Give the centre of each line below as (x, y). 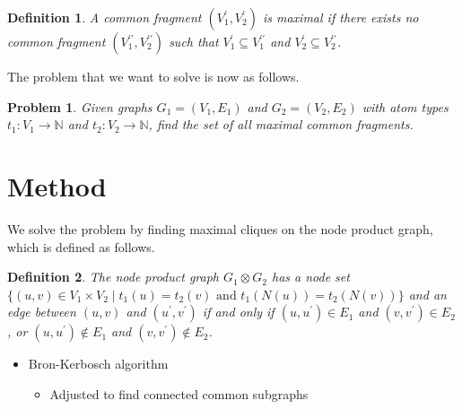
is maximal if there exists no (340, 17)
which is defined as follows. (81, 246)
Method (57, 185)
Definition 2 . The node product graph (113, 277)
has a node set (310, 277)
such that (194, 41)
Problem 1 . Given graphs (80, 106)
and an (427, 294)
